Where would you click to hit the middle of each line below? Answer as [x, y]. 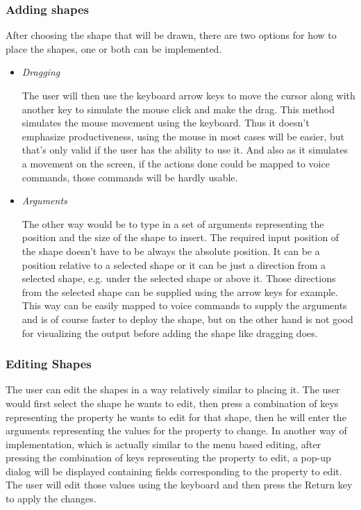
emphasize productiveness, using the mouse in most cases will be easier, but [183, 136]
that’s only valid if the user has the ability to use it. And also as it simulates [185, 150]
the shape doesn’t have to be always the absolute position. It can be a [171, 250]
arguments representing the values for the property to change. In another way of [176, 430]
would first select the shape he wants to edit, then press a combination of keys [172, 403]
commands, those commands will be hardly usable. [130, 177]
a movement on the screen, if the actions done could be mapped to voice [176, 163]
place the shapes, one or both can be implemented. [114, 48]
